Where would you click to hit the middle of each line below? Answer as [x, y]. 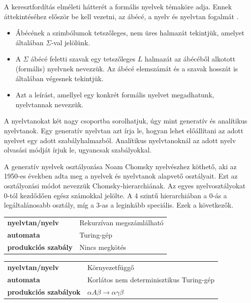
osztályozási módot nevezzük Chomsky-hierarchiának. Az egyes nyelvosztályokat [125, 185]
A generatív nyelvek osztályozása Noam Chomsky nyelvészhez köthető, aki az [120, 166]
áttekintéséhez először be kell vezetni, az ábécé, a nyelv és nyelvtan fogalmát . [121, 16]
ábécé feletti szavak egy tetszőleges [83, 59]
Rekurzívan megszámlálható [122, 223]
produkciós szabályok [44, 291]
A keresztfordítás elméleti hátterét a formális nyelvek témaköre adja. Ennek [118, 6]
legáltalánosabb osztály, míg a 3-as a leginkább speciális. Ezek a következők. [119, 205]
